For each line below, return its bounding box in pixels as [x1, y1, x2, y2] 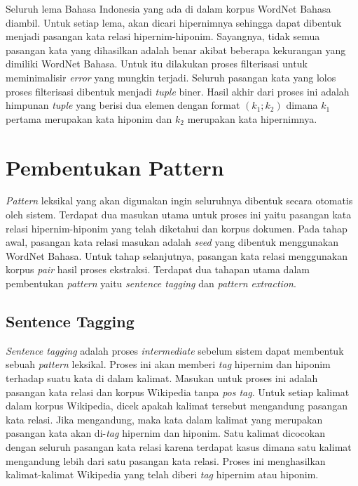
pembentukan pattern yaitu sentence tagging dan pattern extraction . [6, 276, 296, 291]
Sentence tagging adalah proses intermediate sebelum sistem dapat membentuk [6, 343, 344, 357]
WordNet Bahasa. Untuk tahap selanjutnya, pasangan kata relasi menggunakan [6, 248, 347, 263]
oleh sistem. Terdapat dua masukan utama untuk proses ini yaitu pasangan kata [6, 207, 352, 222]
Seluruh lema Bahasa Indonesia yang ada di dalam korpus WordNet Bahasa [6, 1, 331, 15]
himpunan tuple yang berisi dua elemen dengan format [6, 98, 240, 112]
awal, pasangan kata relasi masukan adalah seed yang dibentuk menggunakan [6, 235, 338, 249]
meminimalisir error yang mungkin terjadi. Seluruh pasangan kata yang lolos [6, 70, 336, 84]
